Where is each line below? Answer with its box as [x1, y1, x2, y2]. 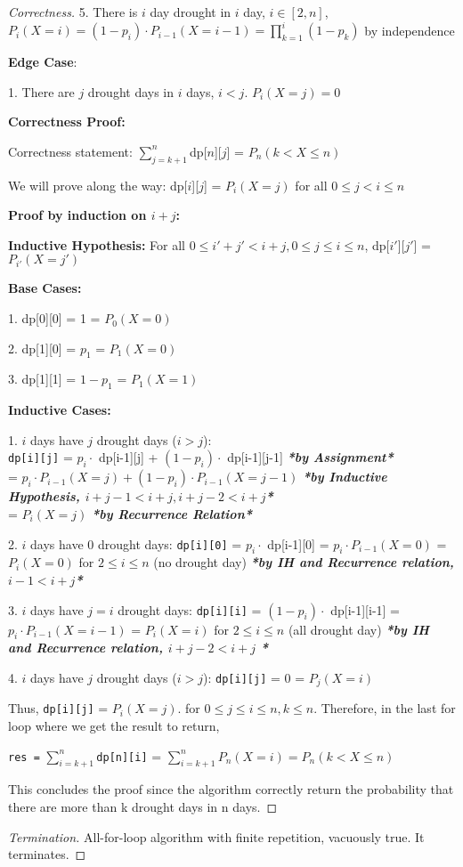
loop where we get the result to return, [8, 717, 220, 735]
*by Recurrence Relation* [91, 505, 253, 523]
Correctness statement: [8, 142, 133, 160]
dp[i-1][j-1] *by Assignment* [227, 448, 394, 466]
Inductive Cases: [8, 401, 111, 419]
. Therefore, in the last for [313, 699, 456, 717]
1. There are [8, 82, 75, 101]
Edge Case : [8, 53, 77, 71]
